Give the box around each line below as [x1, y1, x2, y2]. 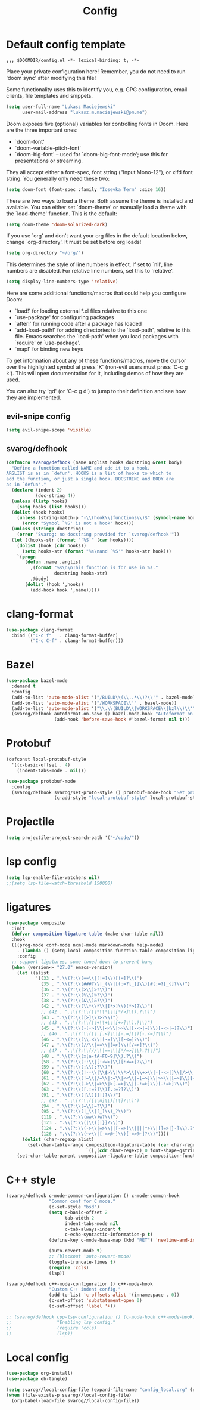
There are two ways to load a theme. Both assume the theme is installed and [6, 197, 193, 204]
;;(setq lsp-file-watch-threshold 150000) [6, 880, 113, 886]
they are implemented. [6, 394, 61, 401]
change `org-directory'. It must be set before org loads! [6, 239, 142, 246]
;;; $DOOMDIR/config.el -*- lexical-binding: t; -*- [6, 57, 140, 63]
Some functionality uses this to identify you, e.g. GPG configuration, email [6, 85, 187, 93]
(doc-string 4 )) [35, 492, 76, 499]
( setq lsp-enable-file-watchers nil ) [6, 875, 100, 881]
